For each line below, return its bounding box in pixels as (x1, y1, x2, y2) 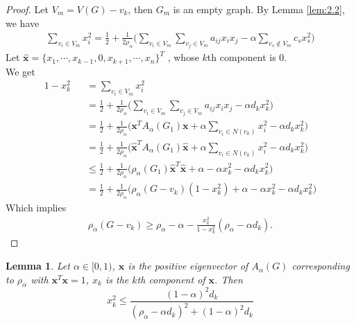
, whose (167, 50, 199, 64)
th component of (137, 272, 205, 286)
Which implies (6, 200, 67, 215)
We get (6, 64, 35, 78)
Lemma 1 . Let (6, 258, 70, 273)
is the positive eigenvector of (128, 258, 248, 273)
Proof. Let (6, 2, 49, 16)
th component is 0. (207, 50, 287, 64)
